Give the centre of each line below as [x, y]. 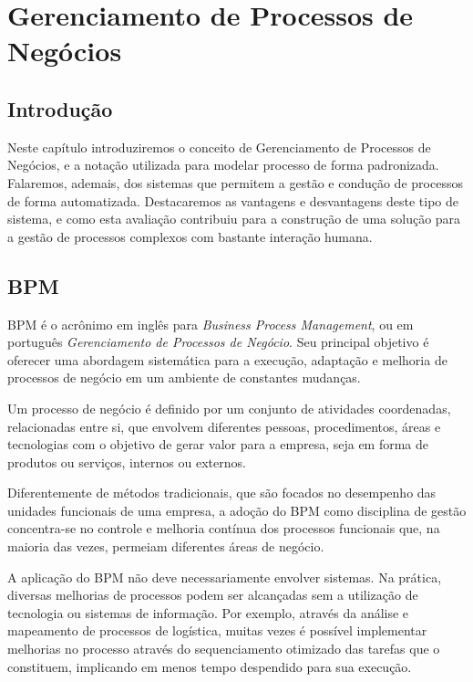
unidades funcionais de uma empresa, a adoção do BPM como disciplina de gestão [237, 510]
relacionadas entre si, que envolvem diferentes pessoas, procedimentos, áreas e [224, 426]
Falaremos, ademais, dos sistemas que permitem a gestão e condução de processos [235, 182]
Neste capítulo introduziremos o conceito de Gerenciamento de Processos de [219, 147]
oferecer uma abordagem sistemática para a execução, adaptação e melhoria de [227, 359]
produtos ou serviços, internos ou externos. [127, 462]
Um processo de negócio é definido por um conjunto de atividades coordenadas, [229, 408]
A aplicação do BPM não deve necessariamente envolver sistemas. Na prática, [225, 577]
